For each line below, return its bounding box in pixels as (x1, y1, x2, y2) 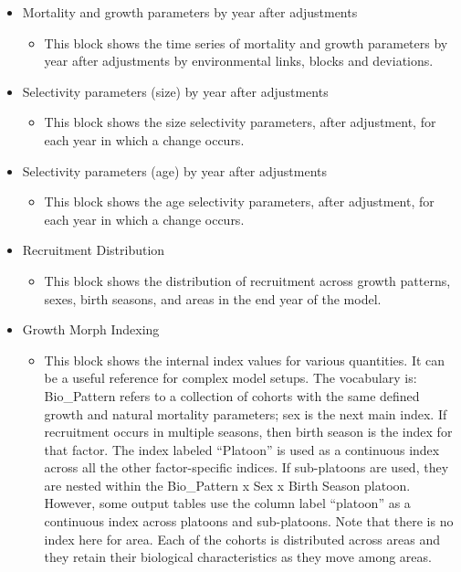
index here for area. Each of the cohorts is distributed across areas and (44, 529, 440, 548)
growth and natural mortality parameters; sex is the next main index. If (44, 404, 447, 423)
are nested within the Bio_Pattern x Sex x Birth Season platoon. (44, 475, 411, 494)
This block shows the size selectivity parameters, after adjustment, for (44, 112, 436, 132)
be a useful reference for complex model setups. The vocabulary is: (44, 368, 417, 387)
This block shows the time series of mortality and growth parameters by (44, 33, 448, 52)
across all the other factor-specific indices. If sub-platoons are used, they (44, 458, 449, 477)
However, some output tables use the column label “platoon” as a (44, 493, 411, 513)
